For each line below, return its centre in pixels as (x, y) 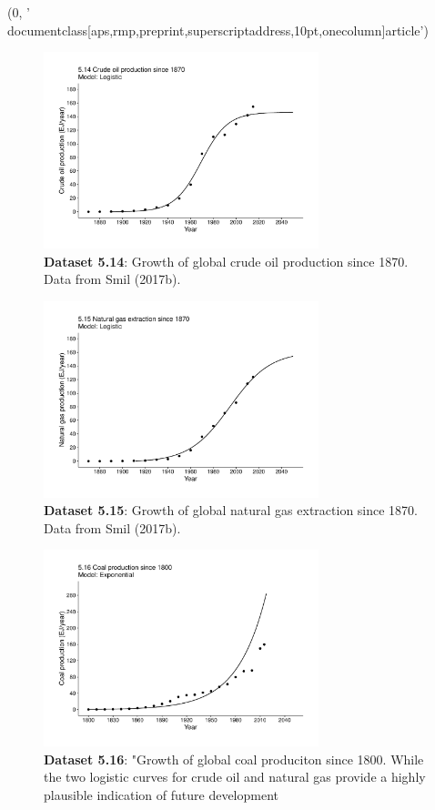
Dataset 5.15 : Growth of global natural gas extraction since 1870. (231, 510)
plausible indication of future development (161, 795)
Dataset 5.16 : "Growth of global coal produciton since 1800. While (234, 759)
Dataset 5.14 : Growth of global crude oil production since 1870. (226, 261)
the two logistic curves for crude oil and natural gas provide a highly (235, 777)
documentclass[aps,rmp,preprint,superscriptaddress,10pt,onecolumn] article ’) (218, 30)
